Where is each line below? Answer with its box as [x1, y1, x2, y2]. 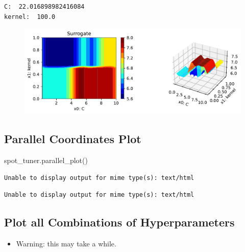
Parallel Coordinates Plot [4, 131, 141, 147]
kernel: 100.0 [4, 13, 56, 20]
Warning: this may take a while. [16, 238, 116, 249]
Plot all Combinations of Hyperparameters [4, 214, 235, 230]
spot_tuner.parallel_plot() [4, 155, 88, 166]
